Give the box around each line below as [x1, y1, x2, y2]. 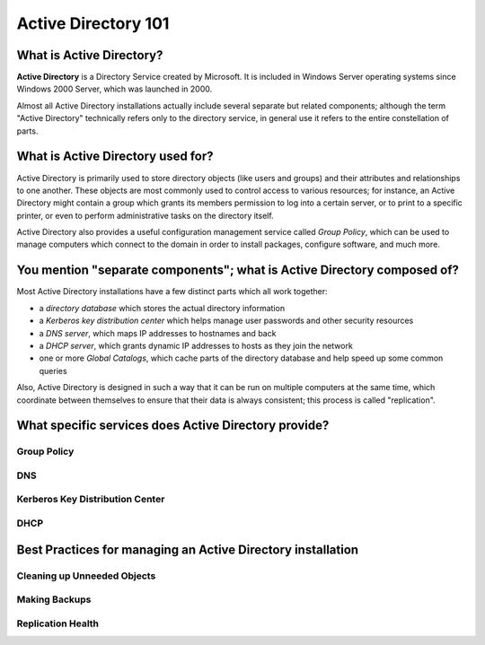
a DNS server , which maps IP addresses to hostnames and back [39, 327, 277, 338]
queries [39, 365, 67, 376]
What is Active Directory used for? [16, 149, 215, 164]
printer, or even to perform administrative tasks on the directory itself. [16, 210, 274, 221]
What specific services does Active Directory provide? [16, 418, 330, 433]
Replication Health [16, 617, 99, 630]
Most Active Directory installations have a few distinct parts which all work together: [16, 286, 328, 297]
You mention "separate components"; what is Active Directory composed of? [16, 263, 460, 278]
